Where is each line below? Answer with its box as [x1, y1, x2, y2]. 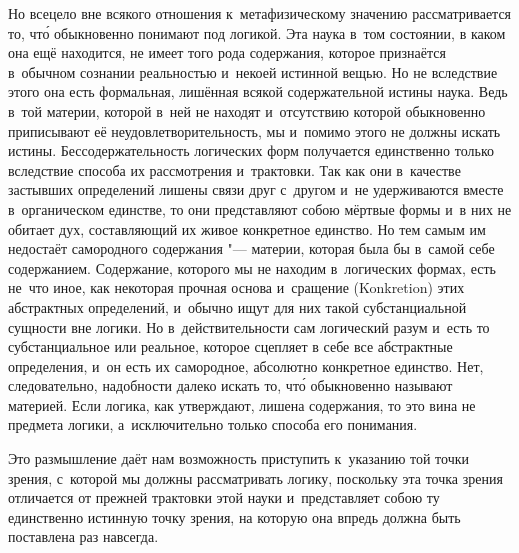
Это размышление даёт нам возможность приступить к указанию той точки [8, 448, 470, 469]
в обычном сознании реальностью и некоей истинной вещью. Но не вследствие [8, 61, 498, 82]
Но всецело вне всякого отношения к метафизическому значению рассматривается [8, 3, 512, 23]
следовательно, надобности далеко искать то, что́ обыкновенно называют [8, 375, 453, 396]
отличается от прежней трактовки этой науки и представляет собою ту [8, 487, 440, 508]
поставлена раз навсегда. [8, 526, 159, 547]
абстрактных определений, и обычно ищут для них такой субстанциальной [8, 296, 467, 317]
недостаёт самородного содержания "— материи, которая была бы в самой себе [8, 238, 495, 259]
